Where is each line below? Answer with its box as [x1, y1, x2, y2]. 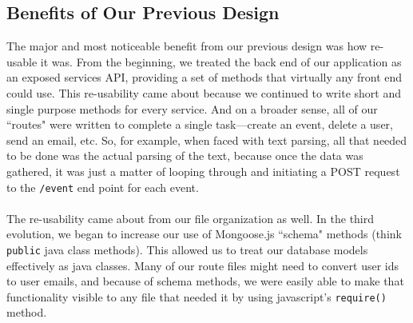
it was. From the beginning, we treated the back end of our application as [40, 53, 402, 70]
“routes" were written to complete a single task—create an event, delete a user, [6, 116, 393, 133]
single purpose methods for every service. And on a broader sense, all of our [6, 100, 378, 117]
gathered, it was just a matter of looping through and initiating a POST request [6, 162, 400, 179]
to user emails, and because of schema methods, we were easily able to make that [6, 273, 404, 289]
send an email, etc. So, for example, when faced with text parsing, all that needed [6, 131, 407, 148]
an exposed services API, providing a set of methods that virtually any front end [6, 69, 403, 86]
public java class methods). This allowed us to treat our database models [6, 241, 368, 257]
